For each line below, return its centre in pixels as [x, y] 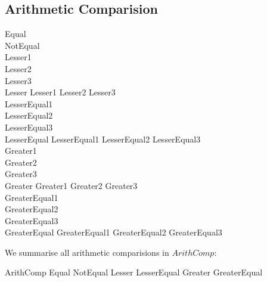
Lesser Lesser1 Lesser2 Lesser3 [60, 92]
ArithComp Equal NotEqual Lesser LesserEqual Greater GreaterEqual [134, 272]
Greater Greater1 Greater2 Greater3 [71, 185]
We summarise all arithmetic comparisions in [87, 252]
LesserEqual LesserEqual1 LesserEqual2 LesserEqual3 [103, 139]
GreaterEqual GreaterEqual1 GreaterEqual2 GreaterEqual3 [114, 232]
